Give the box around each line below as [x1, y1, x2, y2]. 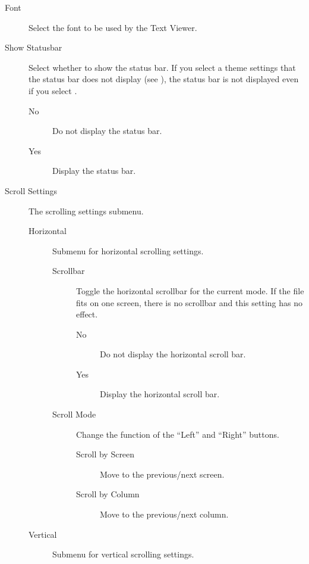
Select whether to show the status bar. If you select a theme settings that [29, 61, 296, 73]
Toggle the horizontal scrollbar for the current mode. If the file [76, 284, 304, 297]
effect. [76, 308, 98, 320]
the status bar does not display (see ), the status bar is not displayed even [29, 73, 299, 85]
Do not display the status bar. [52, 124, 162, 137]
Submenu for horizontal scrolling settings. [52, 244, 204, 257]
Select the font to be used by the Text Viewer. [29, 21, 197, 33]
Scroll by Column [76, 488, 140, 500]
